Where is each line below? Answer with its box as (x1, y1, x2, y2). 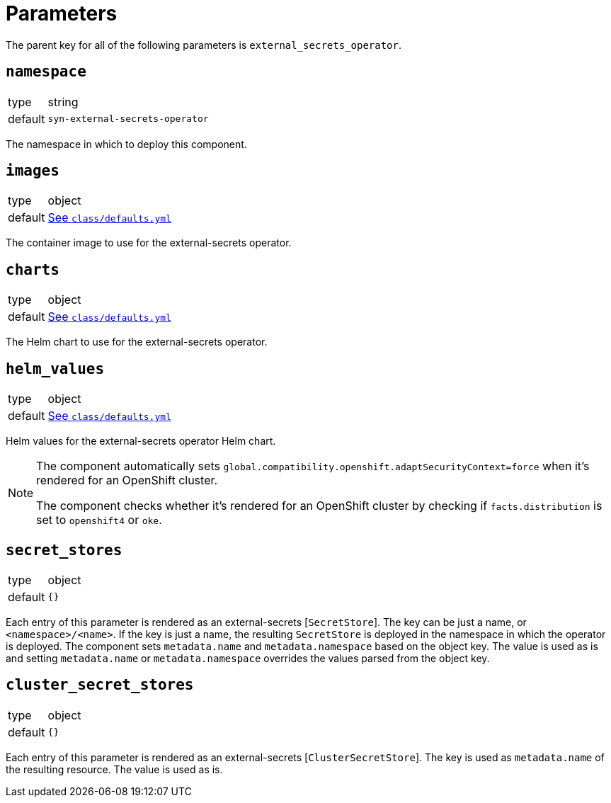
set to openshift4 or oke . (36, 513, 162, 528)
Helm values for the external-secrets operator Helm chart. (6, 435, 276, 448)
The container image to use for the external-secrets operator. (6, 237, 292, 249)
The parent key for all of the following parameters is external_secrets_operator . (6, 38, 402, 51)
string (47, 94, 79, 109)
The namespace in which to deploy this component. (6, 137, 247, 150)
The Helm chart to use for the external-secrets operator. (6, 336, 268, 348)
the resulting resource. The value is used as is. (6, 763, 223, 775)
